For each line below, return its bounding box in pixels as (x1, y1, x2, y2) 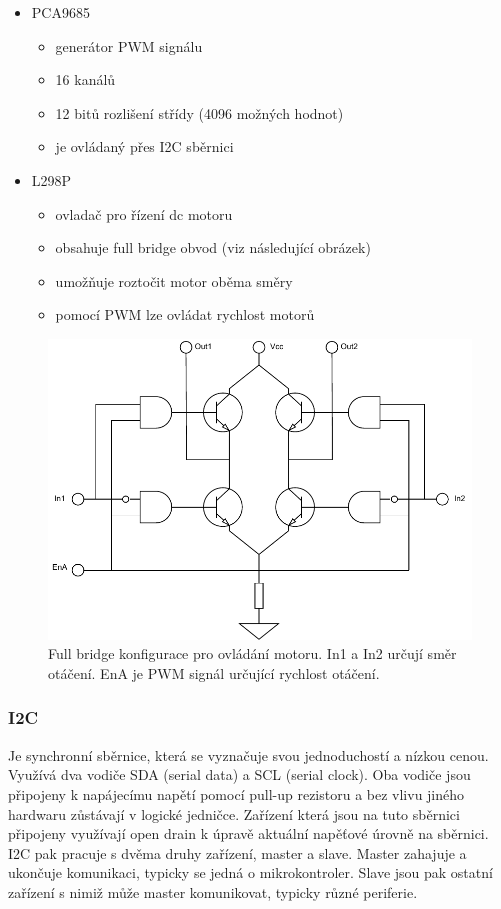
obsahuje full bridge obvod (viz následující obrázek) (55, 237, 371, 258)
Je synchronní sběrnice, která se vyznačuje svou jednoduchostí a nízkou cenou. (8, 744, 489, 765)
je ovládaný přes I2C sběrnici (55, 136, 234, 157)
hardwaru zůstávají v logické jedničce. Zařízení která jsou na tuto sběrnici (8, 803, 460, 824)
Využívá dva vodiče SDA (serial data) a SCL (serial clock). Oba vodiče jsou (8, 764, 471, 785)
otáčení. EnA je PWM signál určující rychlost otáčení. (48, 662, 380, 683)
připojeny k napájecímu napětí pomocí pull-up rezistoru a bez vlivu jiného (8, 783, 465, 804)
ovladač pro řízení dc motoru (55, 203, 233, 224)
